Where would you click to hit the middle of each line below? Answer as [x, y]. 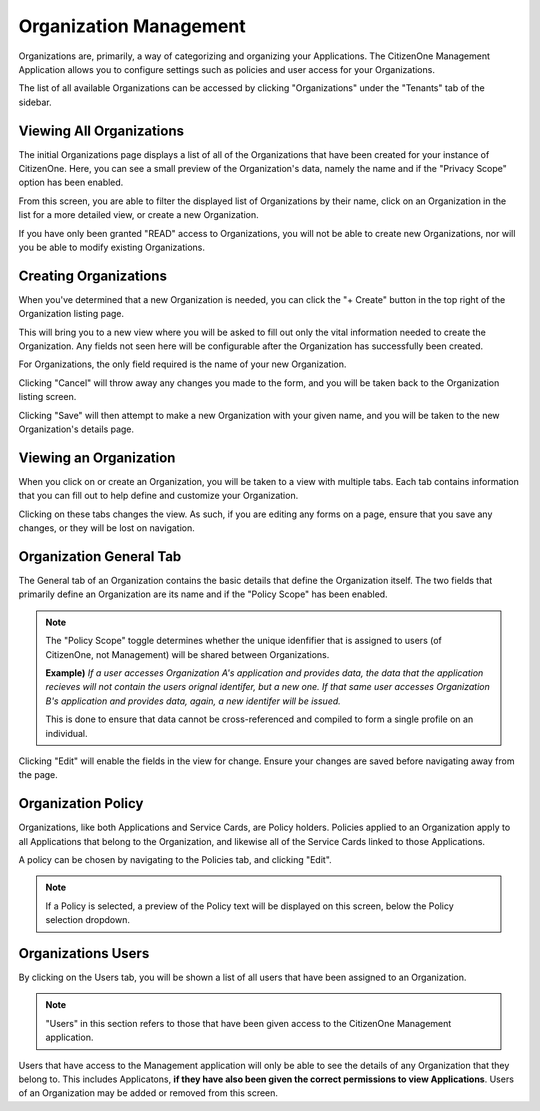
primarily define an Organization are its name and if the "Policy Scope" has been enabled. [203, 594]
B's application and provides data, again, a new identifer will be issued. [193, 701]
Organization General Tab [100, 556]
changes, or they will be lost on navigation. [106, 528]
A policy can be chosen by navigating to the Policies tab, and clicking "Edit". [175, 859]
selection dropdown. [87, 920]
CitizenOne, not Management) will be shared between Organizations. [187, 654]
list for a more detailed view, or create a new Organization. [138, 215]
